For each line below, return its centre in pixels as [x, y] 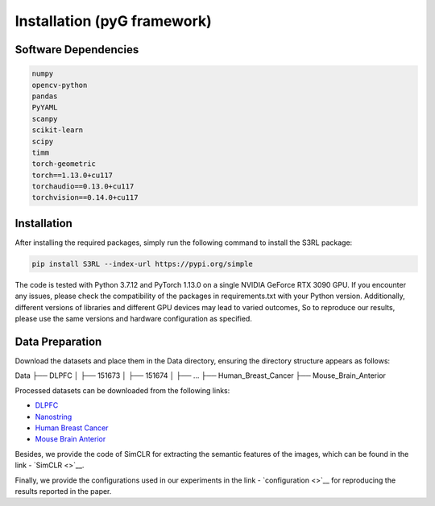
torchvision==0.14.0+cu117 [85, 198]
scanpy [45, 118]
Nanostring [54, 417]
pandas [45, 96]
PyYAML [45, 108]
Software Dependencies [77, 50]
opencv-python [60, 85]
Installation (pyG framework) [114, 21]
